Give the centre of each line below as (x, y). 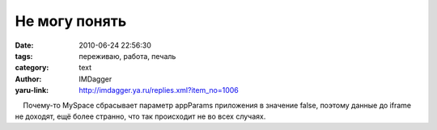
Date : (24, 45)
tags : (24, 56)
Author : (28, 79)
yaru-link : (32, 90)
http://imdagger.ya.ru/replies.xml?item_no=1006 (159, 90)
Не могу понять (71, 21)
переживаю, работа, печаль (127, 56)
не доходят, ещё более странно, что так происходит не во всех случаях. (140, 116)
